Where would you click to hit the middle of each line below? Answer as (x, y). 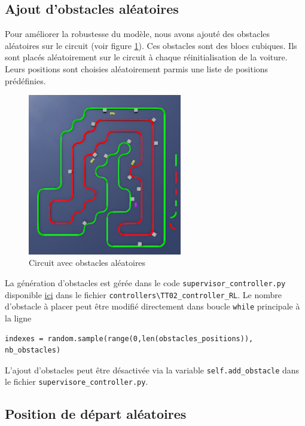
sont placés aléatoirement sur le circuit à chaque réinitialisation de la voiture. (146, 57)
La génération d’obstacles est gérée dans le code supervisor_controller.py (145, 283)
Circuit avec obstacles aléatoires (87, 263)
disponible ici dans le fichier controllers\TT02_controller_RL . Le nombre (143, 294)
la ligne (18, 318)
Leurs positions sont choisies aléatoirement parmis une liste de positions (137, 68)
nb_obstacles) (33, 350)
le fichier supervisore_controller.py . (77, 381)
